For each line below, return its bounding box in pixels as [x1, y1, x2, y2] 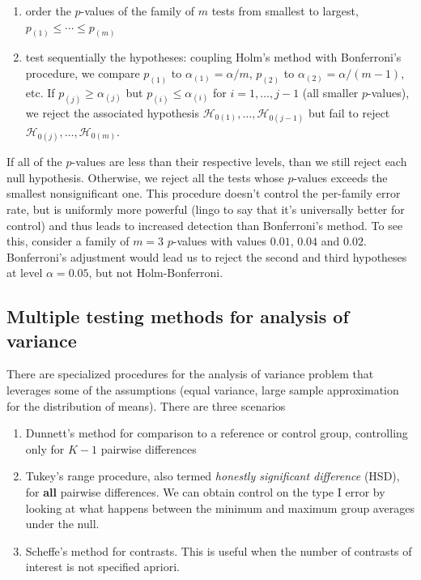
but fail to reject [308, 104, 390, 121]
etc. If [25, 83, 55, 100]
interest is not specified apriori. [25, 558, 180, 575]
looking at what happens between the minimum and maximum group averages [25, 499, 415, 516]
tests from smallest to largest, [211, 2, 359, 19]
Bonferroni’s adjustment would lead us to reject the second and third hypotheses [6, 248, 407, 265]
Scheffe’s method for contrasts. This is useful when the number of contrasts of [25, 542, 412, 559]
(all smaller [302, 83, 359, 100]
